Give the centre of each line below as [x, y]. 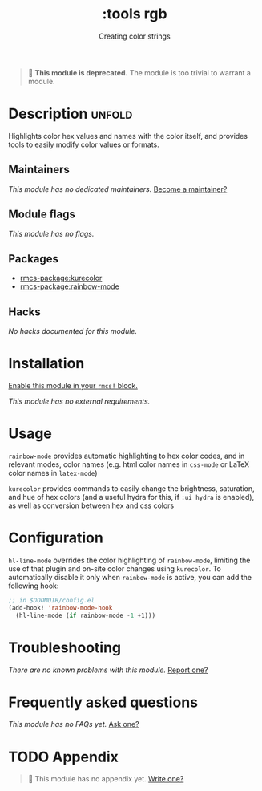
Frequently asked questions [103, 702]
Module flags [42, 215]
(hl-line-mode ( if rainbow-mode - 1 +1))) [86, 615]
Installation [46, 364]
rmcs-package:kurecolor [61, 278]
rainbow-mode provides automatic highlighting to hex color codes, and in [127, 456]
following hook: [34, 586]
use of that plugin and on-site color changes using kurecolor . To [115, 568]
